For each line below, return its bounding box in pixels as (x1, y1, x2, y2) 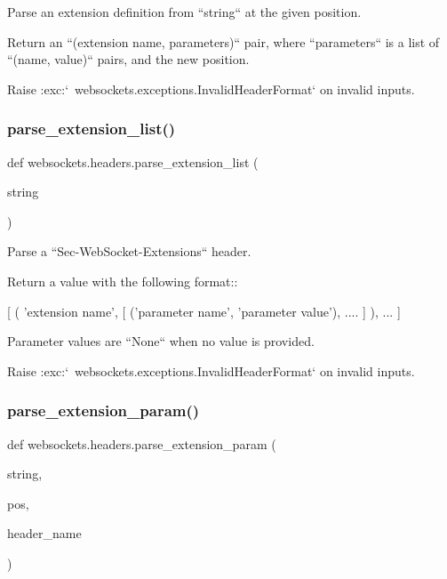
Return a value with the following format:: (7, 271, 238, 290)
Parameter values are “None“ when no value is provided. (7, 332, 315, 350)
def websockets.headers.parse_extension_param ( (7, 434, 276, 453)
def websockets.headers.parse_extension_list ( (7, 152, 259, 171)
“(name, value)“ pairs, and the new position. (7, 50, 250, 68)
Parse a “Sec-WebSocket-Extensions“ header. (7, 242, 251, 261)
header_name (7, 524, 82, 543)
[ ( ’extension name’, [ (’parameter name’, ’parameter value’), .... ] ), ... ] (7, 302, 401, 320)
